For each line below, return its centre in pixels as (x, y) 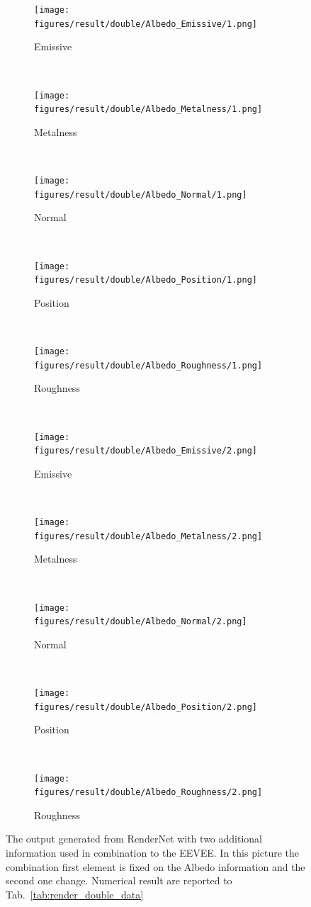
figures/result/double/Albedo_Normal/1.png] (141, 195)
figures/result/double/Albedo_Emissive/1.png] (146, 24)
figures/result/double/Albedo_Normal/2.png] (141, 622)
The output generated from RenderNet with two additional (134, 839)
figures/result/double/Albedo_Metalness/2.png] (148, 536)
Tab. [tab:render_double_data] (75, 894)
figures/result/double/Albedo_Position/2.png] (146, 707)
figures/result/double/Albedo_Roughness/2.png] (148, 793)
